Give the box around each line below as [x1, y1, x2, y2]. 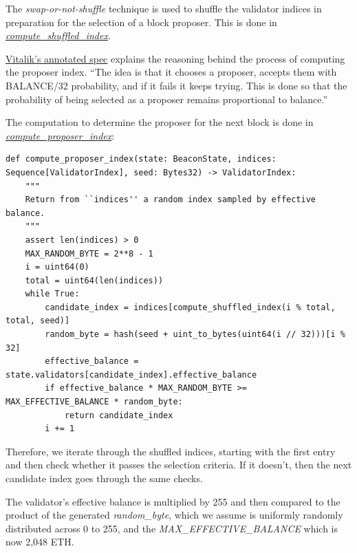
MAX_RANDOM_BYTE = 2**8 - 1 [25, 248, 153, 259]
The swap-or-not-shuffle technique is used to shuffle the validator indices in [6, 1, 322, 15]
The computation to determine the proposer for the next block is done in [6, 115, 314, 129]
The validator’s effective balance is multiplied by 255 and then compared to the [6, 494, 340, 508]
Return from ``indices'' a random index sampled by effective [25, 195, 316, 205]
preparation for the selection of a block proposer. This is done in [6, 14, 277, 29]
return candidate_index [64, 410, 173, 420]
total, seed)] [6, 316, 70, 326]
